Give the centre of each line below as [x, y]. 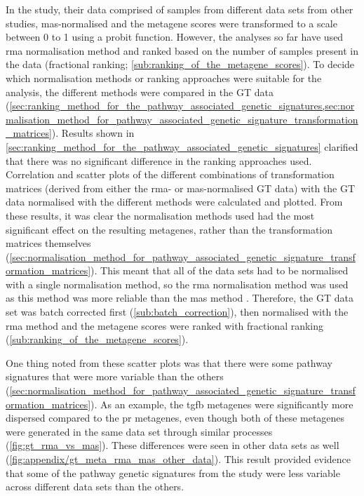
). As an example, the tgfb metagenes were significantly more [222, 404]
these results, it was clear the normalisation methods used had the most [160, 215]
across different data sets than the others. [95, 487]
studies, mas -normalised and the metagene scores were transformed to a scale [171, 23]
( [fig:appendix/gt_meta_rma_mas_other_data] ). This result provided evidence [178, 459]
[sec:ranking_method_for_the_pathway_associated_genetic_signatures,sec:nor [182, 106]
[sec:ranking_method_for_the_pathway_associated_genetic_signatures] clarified [182, 146]
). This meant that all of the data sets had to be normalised [220, 270]
